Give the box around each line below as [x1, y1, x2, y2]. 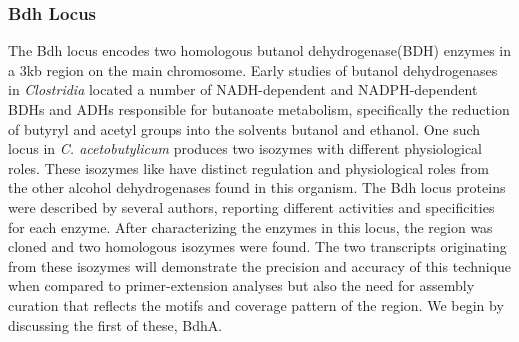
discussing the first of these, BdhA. [8, 314, 223, 335]
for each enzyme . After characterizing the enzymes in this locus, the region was [8, 216, 493, 237]
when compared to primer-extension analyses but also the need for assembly [8, 275, 475, 296]
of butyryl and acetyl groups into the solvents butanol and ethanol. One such [8, 118, 481, 139]
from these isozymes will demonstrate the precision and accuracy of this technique [8, 255, 512, 276]
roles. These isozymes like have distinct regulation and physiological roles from [8, 157, 489, 178]
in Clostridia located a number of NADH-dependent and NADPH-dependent [8, 79, 478, 100]
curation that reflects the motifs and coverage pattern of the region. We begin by [8, 294, 504, 315]
